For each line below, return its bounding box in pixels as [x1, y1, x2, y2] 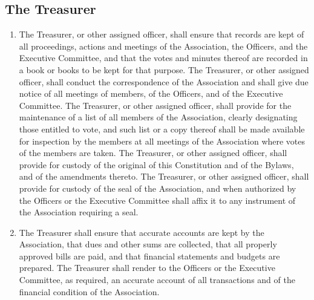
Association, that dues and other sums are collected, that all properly [19, 238, 277, 250]
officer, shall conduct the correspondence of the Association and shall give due [19, 75, 309, 88]
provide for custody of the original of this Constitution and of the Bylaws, [19, 158, 294, 171]
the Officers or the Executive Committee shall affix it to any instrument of [19, 194, 296, 206]
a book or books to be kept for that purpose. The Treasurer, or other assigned [19, 63, 309, 76]
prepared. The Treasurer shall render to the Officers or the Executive [19, 261, 275, 274]
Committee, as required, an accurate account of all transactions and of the [19, 273, 295, 286]
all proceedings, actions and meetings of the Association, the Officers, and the [19, 39, 308, 52]
